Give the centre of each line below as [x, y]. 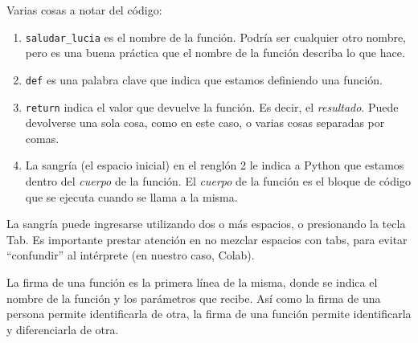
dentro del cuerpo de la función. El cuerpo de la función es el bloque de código [218, 180]
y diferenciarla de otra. [63, 329]
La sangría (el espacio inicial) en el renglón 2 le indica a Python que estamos [215, 165]
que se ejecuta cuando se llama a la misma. [131, 196]
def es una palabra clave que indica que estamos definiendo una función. [204, 79]
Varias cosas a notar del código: [84, 10]
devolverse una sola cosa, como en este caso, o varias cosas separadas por [205, 122]
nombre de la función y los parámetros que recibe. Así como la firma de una [194, 298]
